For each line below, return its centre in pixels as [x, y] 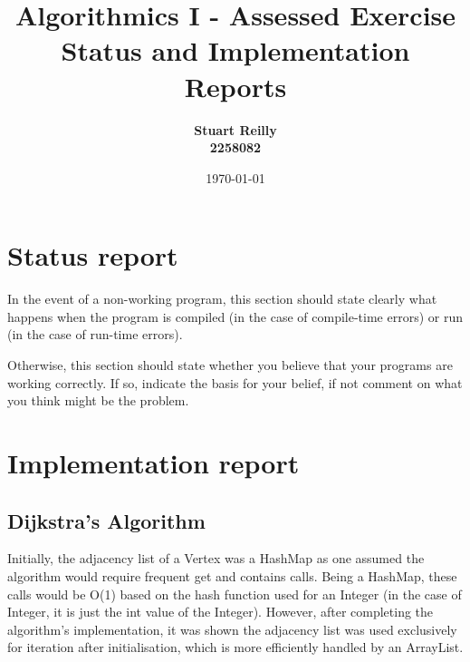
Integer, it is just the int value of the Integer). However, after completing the [221, 612]
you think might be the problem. [98, 400]
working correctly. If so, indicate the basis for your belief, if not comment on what [235, 382]
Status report [93, 255]
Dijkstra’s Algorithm [106, 520]
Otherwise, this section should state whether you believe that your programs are [230, 365]
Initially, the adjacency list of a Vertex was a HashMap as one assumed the [216, 558]
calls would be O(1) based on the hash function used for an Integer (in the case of [235, 594]
